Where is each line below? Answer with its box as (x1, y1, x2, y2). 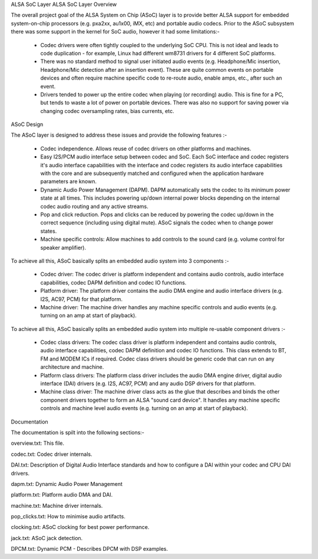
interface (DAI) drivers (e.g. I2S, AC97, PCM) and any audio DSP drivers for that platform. (40, 380, 256, 387)
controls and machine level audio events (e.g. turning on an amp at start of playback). (40, 405, 249, 412)
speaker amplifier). (40, 244, 87, 251)
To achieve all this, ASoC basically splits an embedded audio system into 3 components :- (11, 257, 229, 264)
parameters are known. (40, 178, 97, 185)
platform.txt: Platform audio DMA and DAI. (11, 491, 113, 498)
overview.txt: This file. (11, 439, 65, 447)
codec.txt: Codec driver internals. (11, 451, 92, 458)
